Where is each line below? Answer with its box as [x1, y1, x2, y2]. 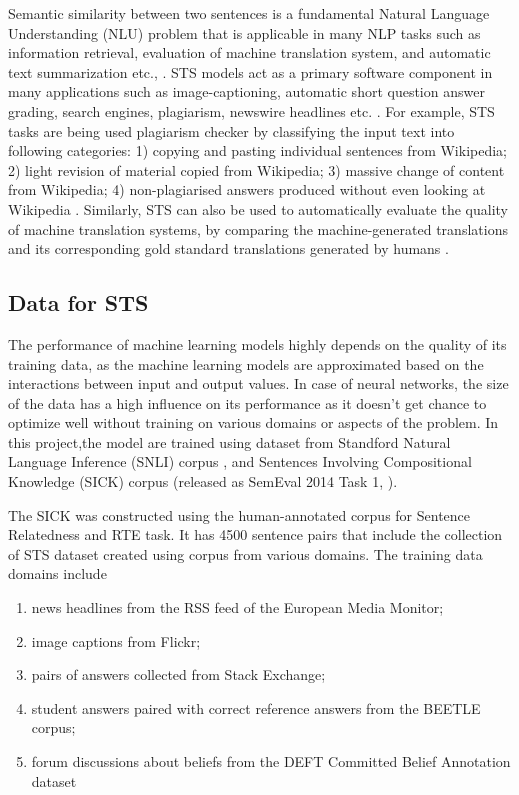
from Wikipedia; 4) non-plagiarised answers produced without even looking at [8, 179, 486, 200]
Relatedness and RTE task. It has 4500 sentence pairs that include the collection [8, 524, 503, 545]
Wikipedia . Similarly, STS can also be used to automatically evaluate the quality [8, 198, 508, 219]
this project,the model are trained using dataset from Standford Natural [8, 431, 451, 452]
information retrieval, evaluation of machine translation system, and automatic [8, 42, 491, 63]
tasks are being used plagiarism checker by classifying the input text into [8, 120, 455, 141]
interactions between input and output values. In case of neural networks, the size [8, 373, 509, 394]
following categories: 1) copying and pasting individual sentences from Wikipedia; [8, 140, 507, 161]
